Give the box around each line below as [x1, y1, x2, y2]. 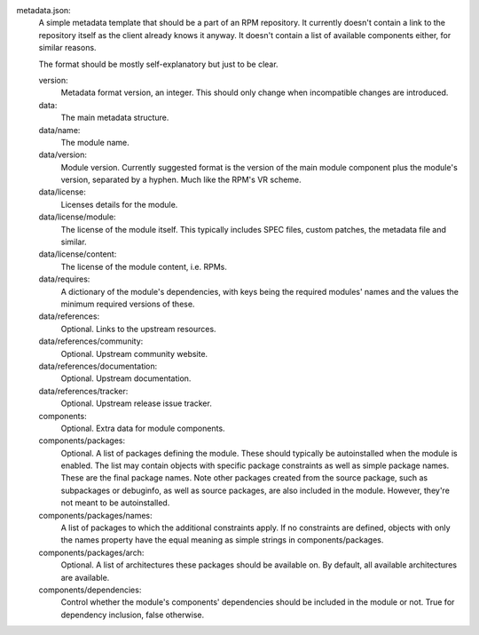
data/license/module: [38, 211, 116, 222]
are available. [60, 572, 110, 583]
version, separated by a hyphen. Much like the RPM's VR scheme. [60, 174, 302, 186]
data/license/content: [38, 249, 117, 259]
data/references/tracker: [38, 385, 129, 396]
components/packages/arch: [38, 547, 145, 558]
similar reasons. [38, 43, 97, 53]
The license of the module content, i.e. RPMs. [60, 261, 228, 272]
